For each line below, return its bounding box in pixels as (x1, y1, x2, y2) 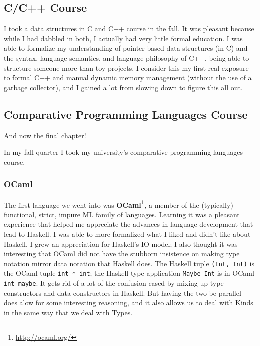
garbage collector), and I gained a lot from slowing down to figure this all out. (4, 82, 243, 92)
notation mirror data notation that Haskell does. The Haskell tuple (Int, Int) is (4, 258, 254, 268)
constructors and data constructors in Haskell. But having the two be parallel (4, 287, 241, 298)
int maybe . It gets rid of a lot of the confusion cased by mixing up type (4, 278, 224, 288)
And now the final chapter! (4, 130, 86, 140)
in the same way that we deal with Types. (4, 307, 133, 317)
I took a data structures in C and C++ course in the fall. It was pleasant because (4, 23, 254, 34)
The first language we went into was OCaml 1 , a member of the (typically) (4, 198, 233, 210)
